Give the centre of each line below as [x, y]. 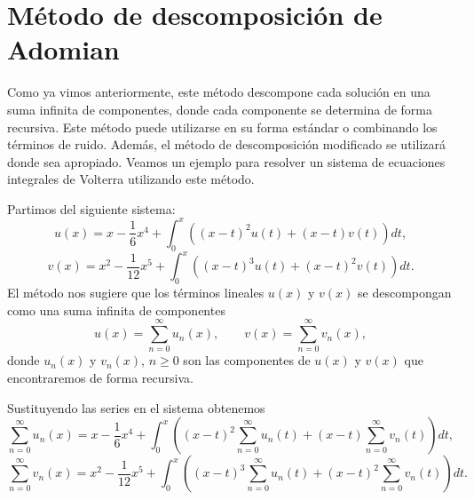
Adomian [63, 49]
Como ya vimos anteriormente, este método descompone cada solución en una [219, 92]
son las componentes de [247, 360]
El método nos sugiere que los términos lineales [136, 293]
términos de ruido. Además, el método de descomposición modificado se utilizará [226, 144]
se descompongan [405, 293]
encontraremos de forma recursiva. [100, 377]
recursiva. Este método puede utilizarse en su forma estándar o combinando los [222, 127]
